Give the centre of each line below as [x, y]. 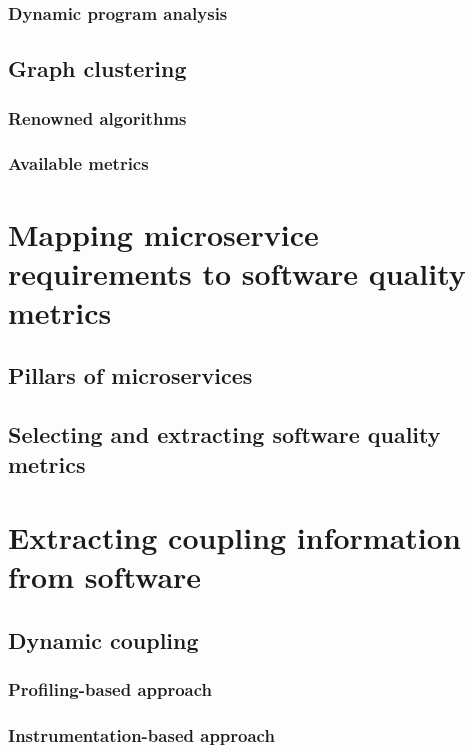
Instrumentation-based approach [141, 735]
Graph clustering [97, 68]
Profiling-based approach [110, 689]
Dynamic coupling [103, 639]
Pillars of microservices [130, 375]
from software [105, 576]
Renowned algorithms [97, 117]
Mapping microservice [163, 233]
